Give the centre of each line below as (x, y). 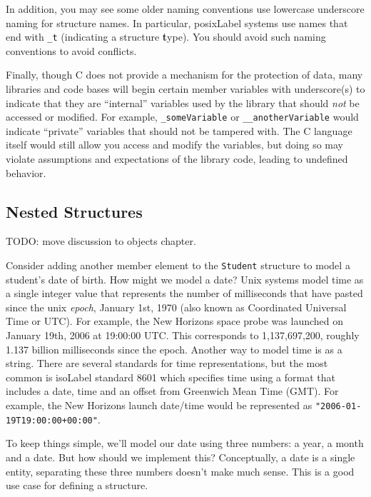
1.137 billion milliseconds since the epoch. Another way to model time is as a (174, 349)
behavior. (26, 172)
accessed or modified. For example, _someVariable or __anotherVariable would (182, 117)
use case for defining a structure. (77, 485)
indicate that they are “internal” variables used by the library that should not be (183, 102)
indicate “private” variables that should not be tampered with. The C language (179, 130)
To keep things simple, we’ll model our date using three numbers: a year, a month (185, 443)
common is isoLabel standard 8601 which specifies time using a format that (171, 377)
